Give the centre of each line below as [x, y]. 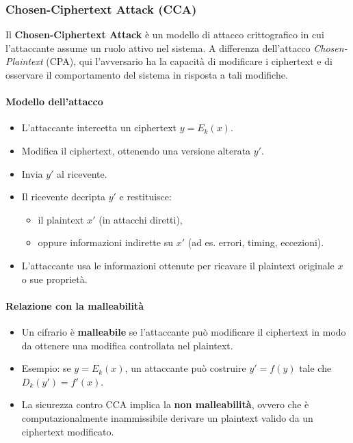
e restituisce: [145, 197]
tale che [315, 368]
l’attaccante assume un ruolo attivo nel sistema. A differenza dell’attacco [158, 48]
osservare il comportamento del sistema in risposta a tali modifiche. [147, 75]
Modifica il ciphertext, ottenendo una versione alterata [136, 150]
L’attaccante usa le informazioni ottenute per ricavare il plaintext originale [178, 265]
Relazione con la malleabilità [75, 305]
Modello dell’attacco [54, 102]
